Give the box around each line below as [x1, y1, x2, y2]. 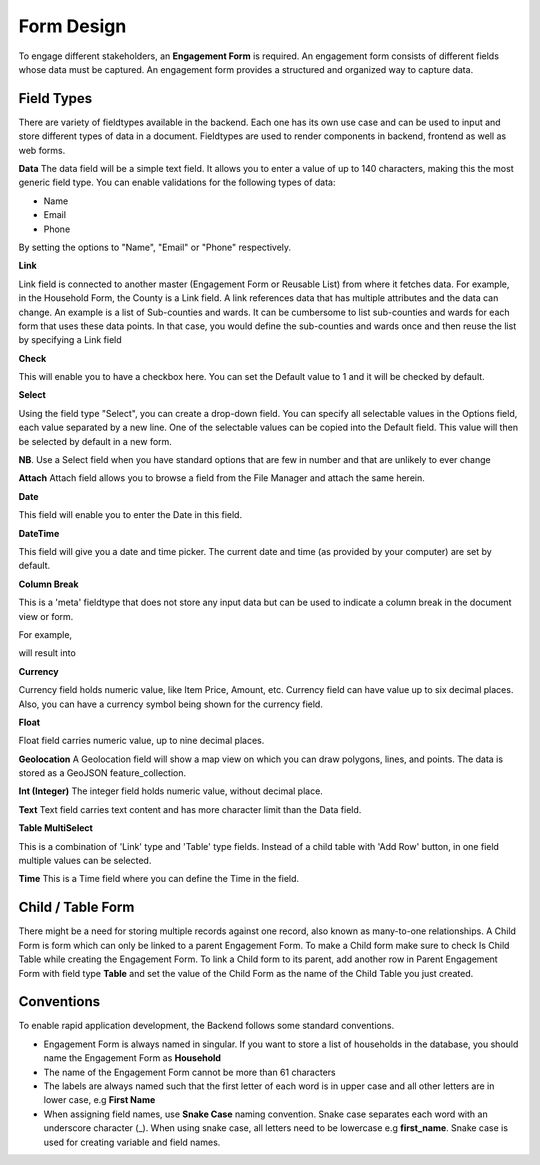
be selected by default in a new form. [18, 435, 172, 447]
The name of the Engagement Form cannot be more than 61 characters [43, 1066, 336, 1078]
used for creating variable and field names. [43, 1136, 221, 1148]
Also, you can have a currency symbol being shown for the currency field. [18, 698, 324, 710]
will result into [18, 647, 77, 659]
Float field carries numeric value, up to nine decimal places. [18, 735, 265, 747]
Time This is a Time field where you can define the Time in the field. [18, 873, 300, 885]
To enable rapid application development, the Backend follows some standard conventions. [18, 1020, 395, 1032]
